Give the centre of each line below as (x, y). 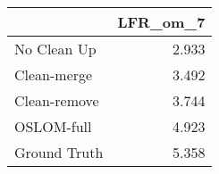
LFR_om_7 (161, 22)
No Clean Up (55, 49)
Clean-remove (57, 100)
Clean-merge (54, 75)
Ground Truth (59, 152)
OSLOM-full (53, 126)
